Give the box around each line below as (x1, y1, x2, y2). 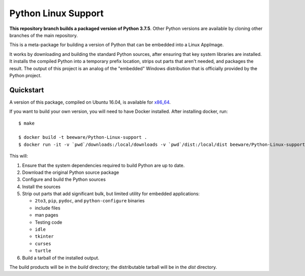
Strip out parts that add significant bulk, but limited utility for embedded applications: (22, 191, 200, 197)
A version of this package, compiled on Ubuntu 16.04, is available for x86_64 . (9, 99, 171, 105)
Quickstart (9, 85, 44, 94)
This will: (9, 153, 28, 159)
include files (35, 205, 60, 211)
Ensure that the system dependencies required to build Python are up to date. (22, 162, 185, 168)
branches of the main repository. (9, 32, 78, 38)
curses (35, 240, 51, 247)
